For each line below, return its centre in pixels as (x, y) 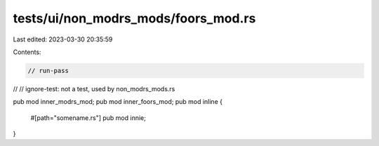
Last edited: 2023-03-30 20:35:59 (63, 39)
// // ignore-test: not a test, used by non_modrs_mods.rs (94, 88)
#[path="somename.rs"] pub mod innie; (88, 118)
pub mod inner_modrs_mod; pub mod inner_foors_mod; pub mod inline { (118, 102)
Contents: (27, 52)
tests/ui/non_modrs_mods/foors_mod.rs (134, 18)
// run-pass (48, 71)
